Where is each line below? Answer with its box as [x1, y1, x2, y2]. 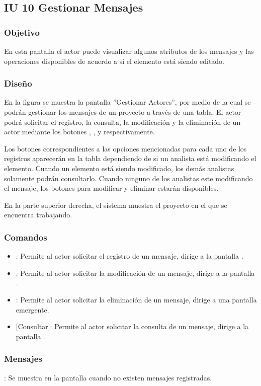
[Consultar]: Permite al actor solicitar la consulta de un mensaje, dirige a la [16, 321, 249, 332]
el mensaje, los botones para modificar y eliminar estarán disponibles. [4, 183, 219, 193]
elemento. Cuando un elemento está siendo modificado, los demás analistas [4, 163, 234, 173]
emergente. [16, 304, 49, 315]
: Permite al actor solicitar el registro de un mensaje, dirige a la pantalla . [16, 251, 243, 261]
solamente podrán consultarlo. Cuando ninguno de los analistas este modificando [4, 173, 253, 183]
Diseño [4, 77, 32, 90]
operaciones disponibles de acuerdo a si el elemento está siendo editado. [4, 55, 225, 66]
